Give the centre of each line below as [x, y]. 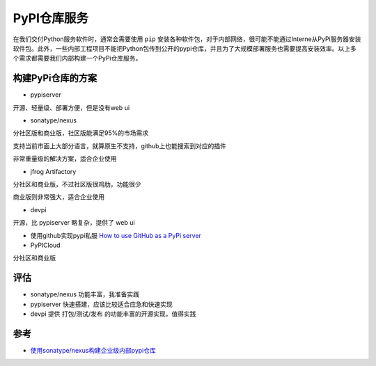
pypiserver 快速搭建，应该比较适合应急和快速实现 [102, 304]
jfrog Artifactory [53, 171]
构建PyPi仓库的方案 [55, 78]
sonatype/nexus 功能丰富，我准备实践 [85, 294]
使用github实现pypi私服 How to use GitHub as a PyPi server [116, 235]
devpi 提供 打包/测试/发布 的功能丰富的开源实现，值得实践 [113, 314]
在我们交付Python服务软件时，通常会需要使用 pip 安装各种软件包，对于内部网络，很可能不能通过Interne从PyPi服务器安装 [187, 39]
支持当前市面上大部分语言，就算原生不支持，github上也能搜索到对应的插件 [119, 145]
